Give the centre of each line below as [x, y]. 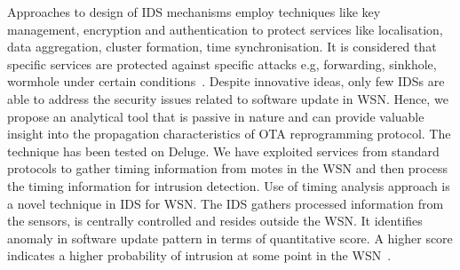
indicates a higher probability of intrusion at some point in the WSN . [199, 255]
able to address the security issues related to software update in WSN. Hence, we [228, 98]
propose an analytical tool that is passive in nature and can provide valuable [216, 116]
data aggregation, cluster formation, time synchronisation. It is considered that [222, 47]
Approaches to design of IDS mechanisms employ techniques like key [194, 12]
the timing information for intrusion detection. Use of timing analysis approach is [229, 185]
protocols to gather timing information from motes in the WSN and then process [227, 168]
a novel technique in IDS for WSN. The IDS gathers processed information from [226, 203]
